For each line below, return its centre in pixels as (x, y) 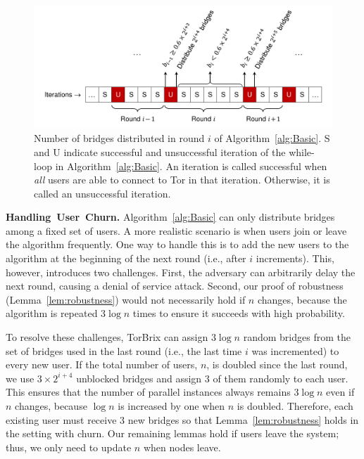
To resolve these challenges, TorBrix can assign (107, 337)
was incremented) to (295, 350)
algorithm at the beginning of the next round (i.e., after (126, 258)
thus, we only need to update (69, 447)
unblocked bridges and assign (139, 378)
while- (302, 151)
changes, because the (302, 299)
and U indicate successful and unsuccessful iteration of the (160, 151)
